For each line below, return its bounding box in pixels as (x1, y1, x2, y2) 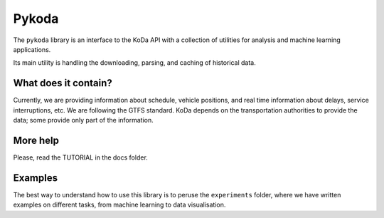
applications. (13, 45, 51, 53)
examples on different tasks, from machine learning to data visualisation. (13, 200, 226, 209)
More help (13, 134, 60, 146)
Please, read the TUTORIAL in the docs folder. (13, 153, 149, 162)
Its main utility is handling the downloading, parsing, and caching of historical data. (13, 58, 256, 67)
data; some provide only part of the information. (13, 116, 154, 125)
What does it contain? (13, 77, 113, 89)
